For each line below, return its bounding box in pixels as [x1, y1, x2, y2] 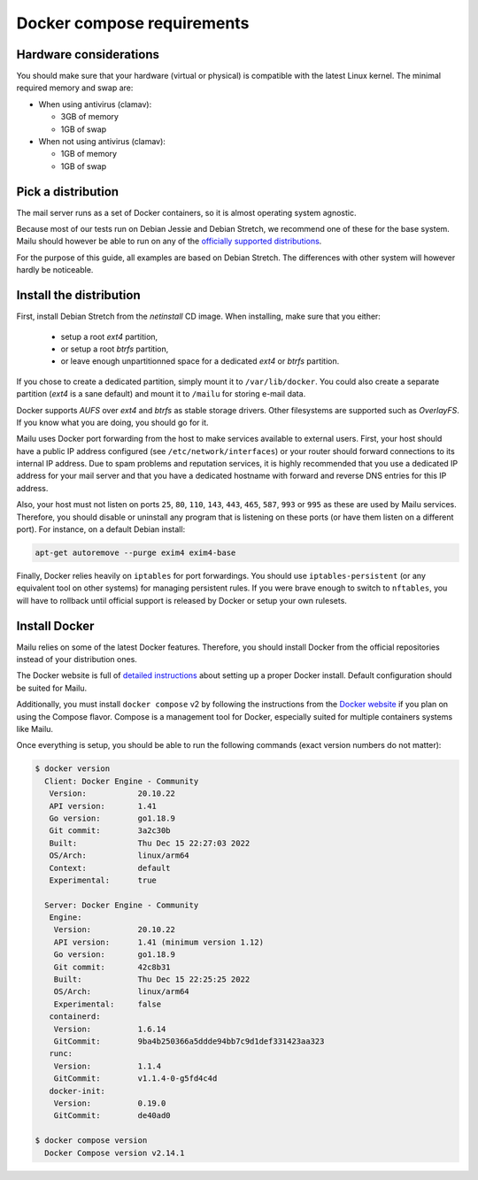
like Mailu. [16, 724, 53, 735]
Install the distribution [16, 288, 141, 303]
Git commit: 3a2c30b [49, 826, 172, 836]
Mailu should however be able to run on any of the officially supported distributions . [16, 235, 322, 247]
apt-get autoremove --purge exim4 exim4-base [35, 548, 236, 558]
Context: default [49, 863, 172, 873]
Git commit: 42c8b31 [53, 961, 172, 972]
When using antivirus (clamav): [38, 98, 152, 110]
